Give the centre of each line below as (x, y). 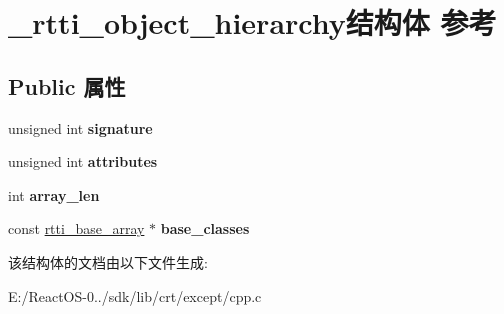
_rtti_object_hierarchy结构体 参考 (252, 22)
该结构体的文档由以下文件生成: (108, 261)
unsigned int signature (80, 127)
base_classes (205, 228)
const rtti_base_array (76, 228)
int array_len (54, 194)
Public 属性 (67, 85)
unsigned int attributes (83, 161)
